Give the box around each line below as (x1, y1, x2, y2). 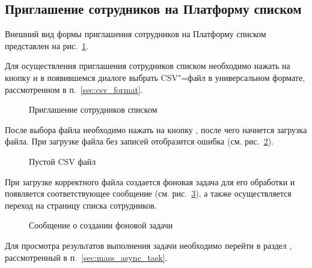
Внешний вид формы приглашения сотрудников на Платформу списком (5, 28, 266, 40)
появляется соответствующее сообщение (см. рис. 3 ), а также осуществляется (5, 187, 292, 200)
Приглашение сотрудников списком (29, 103, 158, 116)
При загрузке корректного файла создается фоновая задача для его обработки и (5, 175, 295, 188)
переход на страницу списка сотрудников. (5, 198, 157, 211)
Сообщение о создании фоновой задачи (29, 219, 173, 231)
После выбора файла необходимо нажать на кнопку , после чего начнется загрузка (5, 123, 307, 135)
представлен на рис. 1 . (5, 39, 89, 52)
